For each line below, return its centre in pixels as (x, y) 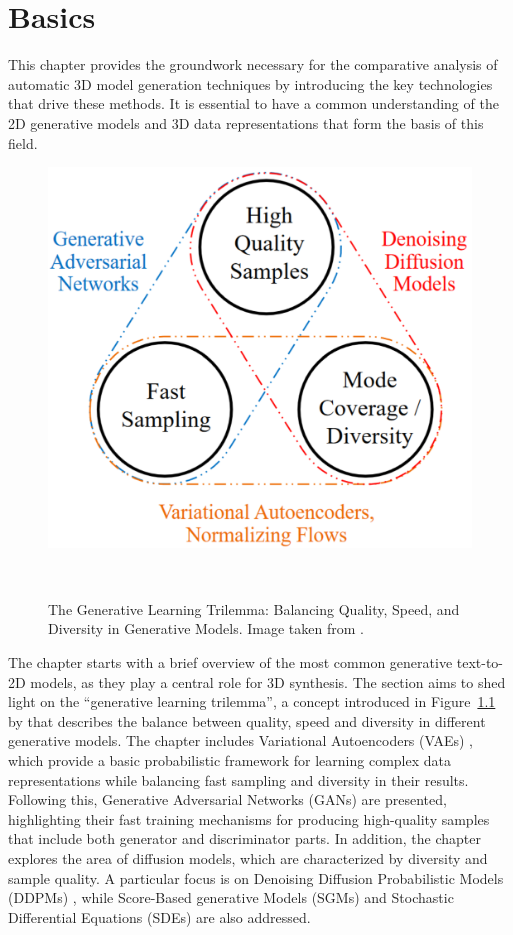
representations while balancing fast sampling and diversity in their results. (238, 779)
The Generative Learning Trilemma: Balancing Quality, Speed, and (254, 608)
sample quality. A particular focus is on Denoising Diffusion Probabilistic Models (256, 877)
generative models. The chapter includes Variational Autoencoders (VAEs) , (241, 740)
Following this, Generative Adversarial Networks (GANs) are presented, (227, 799)
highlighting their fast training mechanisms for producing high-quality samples (249, 818)
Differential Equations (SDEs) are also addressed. (159, 916)
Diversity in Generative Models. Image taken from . (206, 628)
